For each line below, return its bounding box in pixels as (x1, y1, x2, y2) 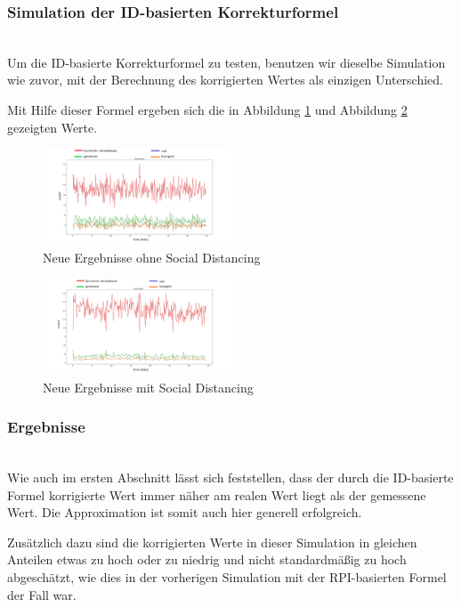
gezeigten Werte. (7, 117, 98, 136)
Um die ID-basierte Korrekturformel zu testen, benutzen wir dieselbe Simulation (7, 53, 446, 71)
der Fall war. (7, 585, 77, 603)
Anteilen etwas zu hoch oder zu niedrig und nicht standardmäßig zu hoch (7, 550, 407, 569)
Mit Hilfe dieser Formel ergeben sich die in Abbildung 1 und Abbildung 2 (7, 101, 408, 118)
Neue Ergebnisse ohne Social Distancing (43, 247, 261, 266)
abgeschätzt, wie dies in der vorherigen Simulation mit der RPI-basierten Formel (7, 568, 447, 587)
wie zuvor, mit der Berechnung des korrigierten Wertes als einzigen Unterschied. (7, 70, 443, 89)
